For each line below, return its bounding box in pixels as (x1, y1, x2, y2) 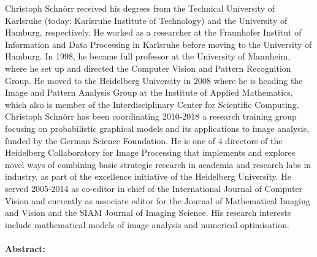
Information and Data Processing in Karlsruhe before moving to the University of (5, 37, 312, 50)
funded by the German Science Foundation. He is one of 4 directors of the (5, 134, 283, 147)
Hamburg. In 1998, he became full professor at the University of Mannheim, (5, 50, 291, 63)
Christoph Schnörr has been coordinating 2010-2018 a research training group (5, 110, 297, 123)
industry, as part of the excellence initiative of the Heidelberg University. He (5, 170, 292, 183)
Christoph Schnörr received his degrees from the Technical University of (5, 2, 275, 14)
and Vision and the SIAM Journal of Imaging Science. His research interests (5, 206, 291, 219)
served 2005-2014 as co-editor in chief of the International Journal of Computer (5, 182, 303, 194)
